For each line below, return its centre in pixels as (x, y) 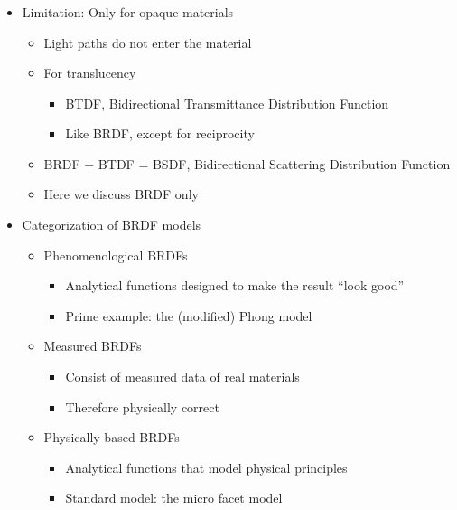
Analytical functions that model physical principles (206, 467)
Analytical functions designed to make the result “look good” (235, 285)
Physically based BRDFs (112, 437)
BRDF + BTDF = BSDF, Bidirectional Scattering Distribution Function (247, 163)
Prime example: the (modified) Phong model (189, 315)
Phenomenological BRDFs (116, 255)
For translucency (90, 73)
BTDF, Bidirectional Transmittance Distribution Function (227, 103)
